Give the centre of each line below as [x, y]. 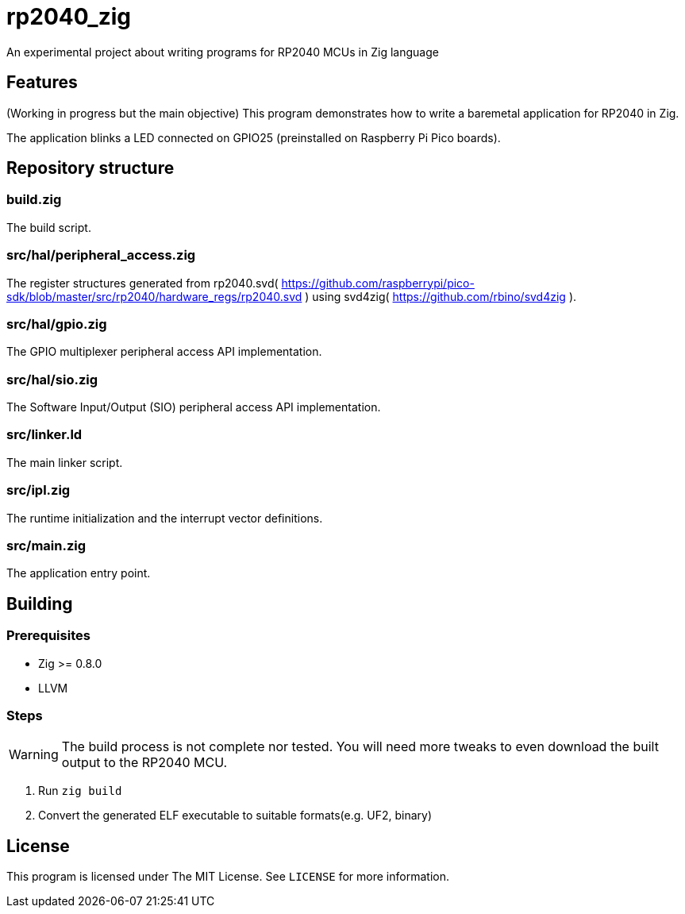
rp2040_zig [69, 17]
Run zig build [80, 791]
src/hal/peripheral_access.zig [101, 255]
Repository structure [90, 168]
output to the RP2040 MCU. [144, 763]
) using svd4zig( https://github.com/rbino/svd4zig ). [441, 296]
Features [42, 83]
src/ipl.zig [38, 490]
